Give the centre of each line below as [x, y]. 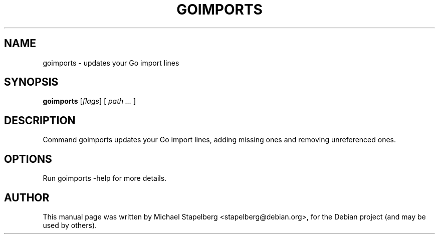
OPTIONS [28, 159]
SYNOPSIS [31, 82]
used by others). [70, 225]
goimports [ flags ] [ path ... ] [89, 101]
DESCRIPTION [40, 120]
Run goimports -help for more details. [105, 178]
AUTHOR [27, 197]
